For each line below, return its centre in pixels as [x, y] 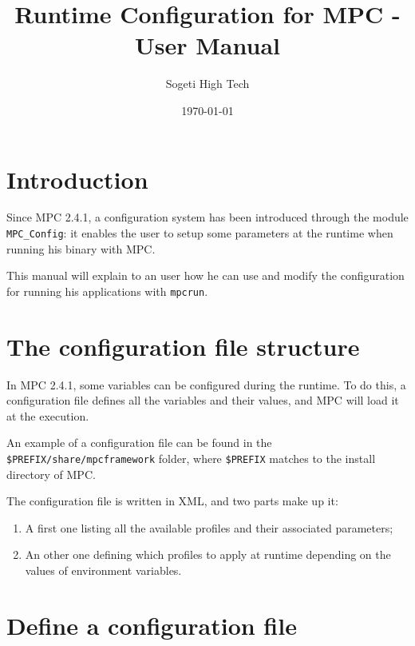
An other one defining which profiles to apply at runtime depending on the [208, 554]
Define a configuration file [152, 625]
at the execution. [48, 415]
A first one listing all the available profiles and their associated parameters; [209, 527]
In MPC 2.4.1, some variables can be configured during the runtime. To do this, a [206, 384]
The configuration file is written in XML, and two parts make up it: [172, 501]
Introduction [77, 179]
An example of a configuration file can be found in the [139, 443]
